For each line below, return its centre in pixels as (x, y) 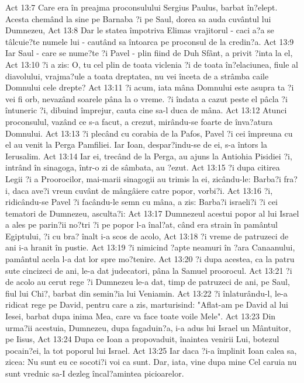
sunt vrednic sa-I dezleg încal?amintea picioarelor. (95, 373)
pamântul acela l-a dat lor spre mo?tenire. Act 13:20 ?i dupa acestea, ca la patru (150, 259)
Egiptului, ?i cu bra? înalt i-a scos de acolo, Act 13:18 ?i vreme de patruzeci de (147, 236)
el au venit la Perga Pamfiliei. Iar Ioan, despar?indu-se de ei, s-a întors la (137, 145)
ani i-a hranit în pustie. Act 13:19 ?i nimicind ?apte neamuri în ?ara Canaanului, (150, 247)
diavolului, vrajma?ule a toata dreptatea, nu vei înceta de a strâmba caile (137, 76)
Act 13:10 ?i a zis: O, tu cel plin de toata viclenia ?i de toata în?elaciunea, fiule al (152, 64)
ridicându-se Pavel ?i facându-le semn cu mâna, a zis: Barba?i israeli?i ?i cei (141, 202)
